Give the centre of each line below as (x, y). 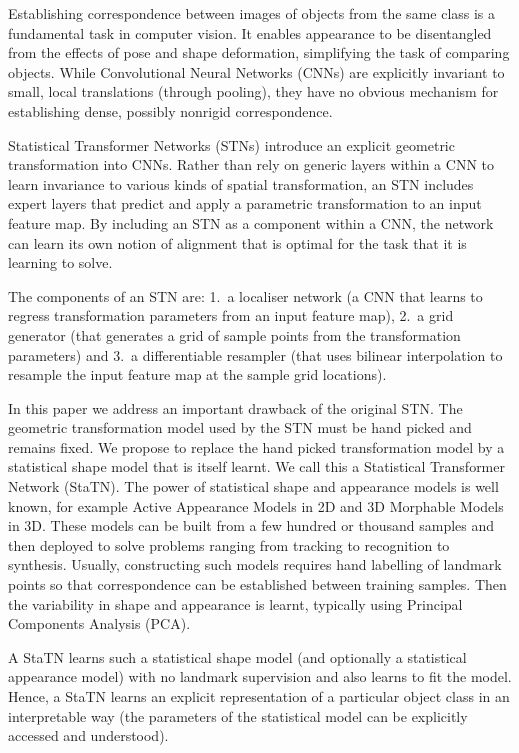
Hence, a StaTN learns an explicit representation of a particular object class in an (259, 696)
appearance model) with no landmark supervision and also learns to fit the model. (260, 676)
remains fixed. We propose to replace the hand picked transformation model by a (256, 446)
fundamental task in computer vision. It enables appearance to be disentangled (250, 32)
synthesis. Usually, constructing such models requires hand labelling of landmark (255, 564)
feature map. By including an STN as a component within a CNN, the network (251, 222)
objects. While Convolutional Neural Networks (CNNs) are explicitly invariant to (256, 71)
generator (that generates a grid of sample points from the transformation (234, 334)
